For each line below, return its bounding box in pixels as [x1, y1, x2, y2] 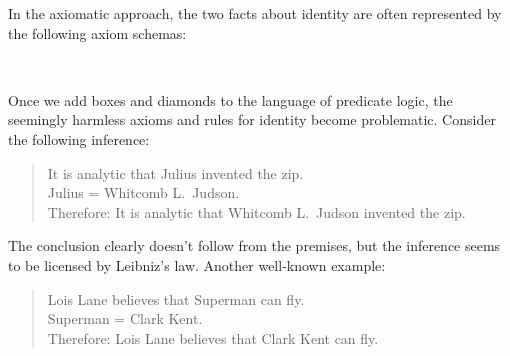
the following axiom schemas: [8, 22, 187, 43]
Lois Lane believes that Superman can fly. [47, 288, 305, 309]
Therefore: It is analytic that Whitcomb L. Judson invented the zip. [47, 201, 466, 222]
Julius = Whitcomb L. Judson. [47, 182, 240, 203]
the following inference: [8, 128, 150, 149]
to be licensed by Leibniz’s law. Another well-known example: [8, 254, 386, 275]
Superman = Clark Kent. [47, 308, 203, 329]
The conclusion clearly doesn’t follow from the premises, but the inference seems [8, 235, 501, 256]
